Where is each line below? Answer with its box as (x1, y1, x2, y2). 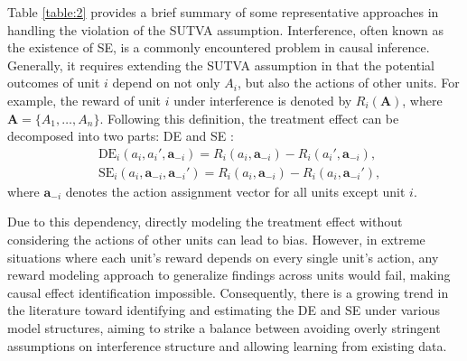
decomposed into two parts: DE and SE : (7, 126, 234, 145)
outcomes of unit (7, 73, 100, 92)
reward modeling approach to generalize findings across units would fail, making (7, 265, 451, 284)
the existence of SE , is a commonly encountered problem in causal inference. (7, 38, 430, 57)
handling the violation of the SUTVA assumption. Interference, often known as (7, 20, 444, 39)
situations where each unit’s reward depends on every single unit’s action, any (7, 247, 439, 266)
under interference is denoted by (173, 90, 352, 109)
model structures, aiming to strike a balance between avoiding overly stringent (7, 318, 441, 337)
